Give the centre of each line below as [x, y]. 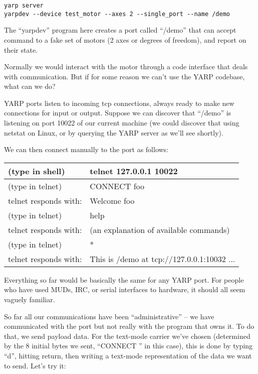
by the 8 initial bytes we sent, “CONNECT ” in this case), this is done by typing [128, 346]
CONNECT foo [117, 186]
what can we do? [30, 86]
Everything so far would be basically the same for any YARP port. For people [124, 279]
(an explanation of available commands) [160, 229]
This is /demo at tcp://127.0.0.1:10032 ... [163, 259]
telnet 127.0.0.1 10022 [134, 171]
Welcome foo [112, 200]
